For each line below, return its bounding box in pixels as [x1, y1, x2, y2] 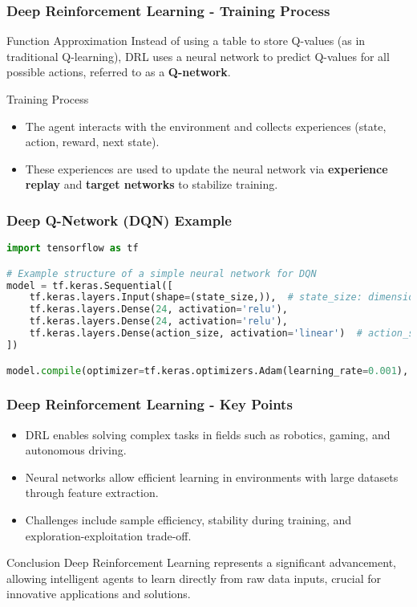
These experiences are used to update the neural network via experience [25, 160, 388, 177]
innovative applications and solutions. [6, 585, 191, 602]
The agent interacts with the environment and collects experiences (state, [25, 117, 387, 134]
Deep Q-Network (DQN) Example [6, 210, 232, 230]
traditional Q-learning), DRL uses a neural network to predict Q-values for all [6, 47, 390, 64]
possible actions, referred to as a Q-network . [6, 63, 231, 80]
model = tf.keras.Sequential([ [6, 279, 173, 291]
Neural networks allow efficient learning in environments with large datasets [25, 468, 399, 485]
